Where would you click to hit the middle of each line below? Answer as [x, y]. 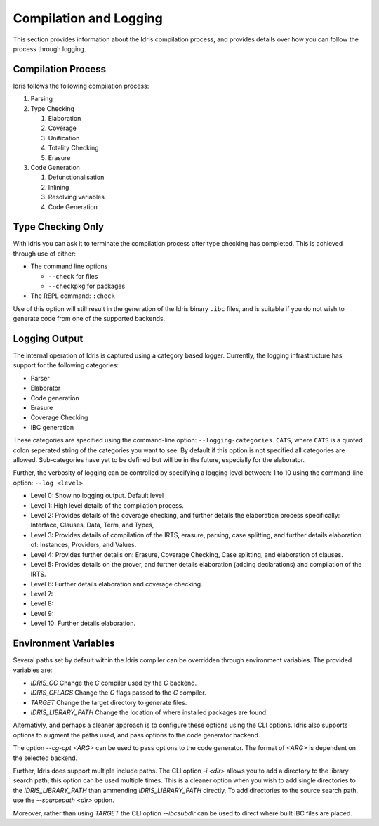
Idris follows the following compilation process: [81, 86]
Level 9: [42, 613]
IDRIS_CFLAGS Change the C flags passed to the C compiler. [118, 693]
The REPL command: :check [73, 296]
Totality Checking [73, 148]
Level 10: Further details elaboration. [83, 623]
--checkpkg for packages [87, 286]
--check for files [73, 276]
